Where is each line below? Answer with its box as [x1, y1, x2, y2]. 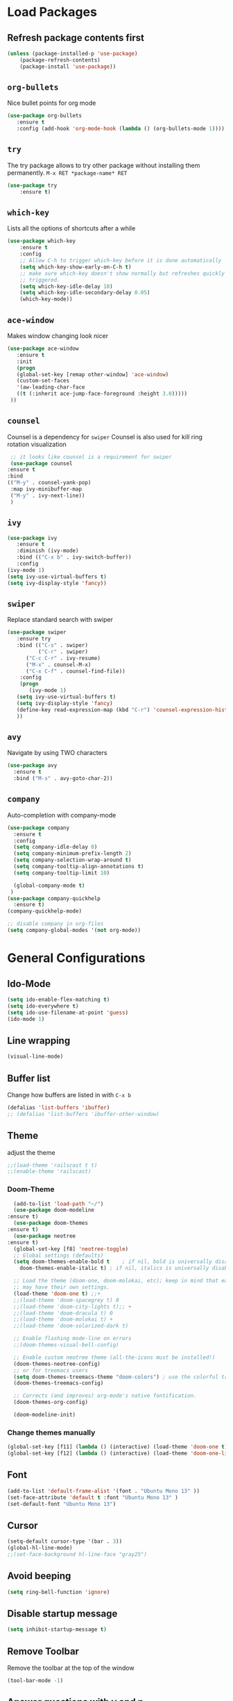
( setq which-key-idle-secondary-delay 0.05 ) [19, 289, 150, 296]
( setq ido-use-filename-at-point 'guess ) [7, 1009, 129, 1016]
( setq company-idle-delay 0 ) [13, 844, 98, 851]
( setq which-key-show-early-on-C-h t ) [19, 263, 132, 271]
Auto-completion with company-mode [7, 811, 116, 819]
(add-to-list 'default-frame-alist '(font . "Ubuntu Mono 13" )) [7, 1487, 200, 1494]
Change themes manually [7, 1428, 96, 1437]
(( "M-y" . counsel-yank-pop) [7, 480, 92, 486]
